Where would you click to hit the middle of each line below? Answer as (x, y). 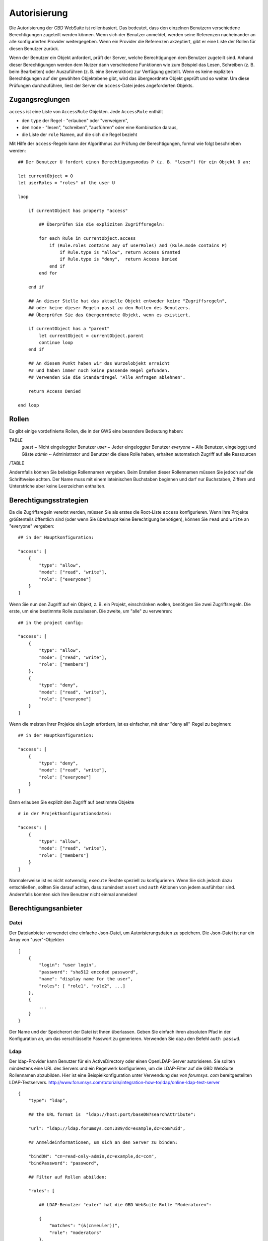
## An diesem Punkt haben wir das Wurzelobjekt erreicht (99, 363)
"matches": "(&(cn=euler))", (85, 1226)
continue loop (56, 343)
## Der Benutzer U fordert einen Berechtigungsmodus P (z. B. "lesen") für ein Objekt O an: (134, 162)
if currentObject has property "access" (78, 210)
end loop (29, 405)
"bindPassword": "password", (64, 1163)
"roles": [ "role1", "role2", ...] (82, 986)
